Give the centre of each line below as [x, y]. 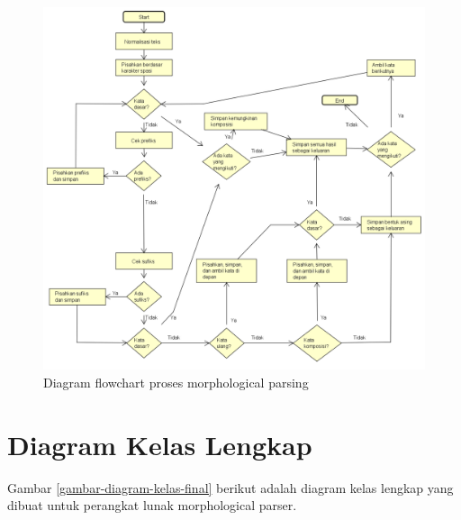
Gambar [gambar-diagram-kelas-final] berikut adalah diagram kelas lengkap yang [230, 487]
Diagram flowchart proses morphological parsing [176, 383]
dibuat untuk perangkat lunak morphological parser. [152, 505]
